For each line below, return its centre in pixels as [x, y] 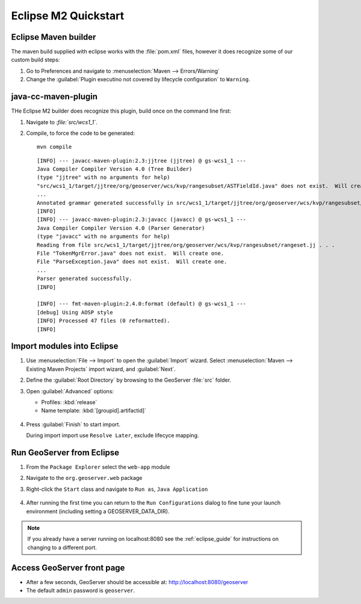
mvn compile [54, 147]
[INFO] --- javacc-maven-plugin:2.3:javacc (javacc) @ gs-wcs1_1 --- [142, 219]
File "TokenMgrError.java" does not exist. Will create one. [131, 253]
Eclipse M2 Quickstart [68, 16]
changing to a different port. [62, 547]
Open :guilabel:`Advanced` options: [70, 391]
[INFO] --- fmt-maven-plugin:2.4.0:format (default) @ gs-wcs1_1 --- [142, 304]
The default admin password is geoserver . [81, 591]
